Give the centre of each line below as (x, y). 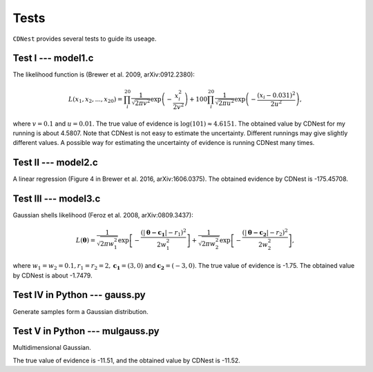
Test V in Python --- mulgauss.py (86, 331)
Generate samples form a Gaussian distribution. (80, 311)
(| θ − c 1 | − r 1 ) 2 (163, 233)
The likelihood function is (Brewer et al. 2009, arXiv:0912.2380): (104, 75)
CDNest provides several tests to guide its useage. (85, 39)
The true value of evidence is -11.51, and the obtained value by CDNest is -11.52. (127, 360)
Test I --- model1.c (53, 58)
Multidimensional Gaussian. (52, 348)
